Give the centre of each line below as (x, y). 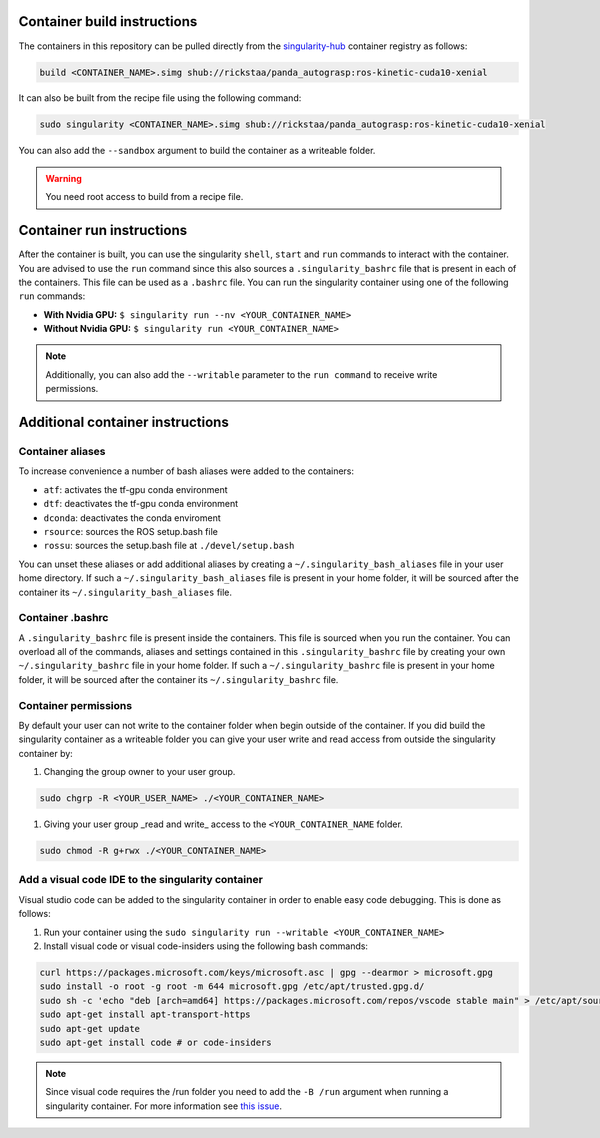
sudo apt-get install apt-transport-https (145, 1014)
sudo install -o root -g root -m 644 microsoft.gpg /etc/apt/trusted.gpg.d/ (232, 986)
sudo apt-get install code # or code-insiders (155, 1042)
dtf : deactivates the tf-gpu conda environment (141, 504)
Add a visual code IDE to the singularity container (141, 880)
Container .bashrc (63, 618)
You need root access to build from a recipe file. (144, 197)
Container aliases (62, 452)
